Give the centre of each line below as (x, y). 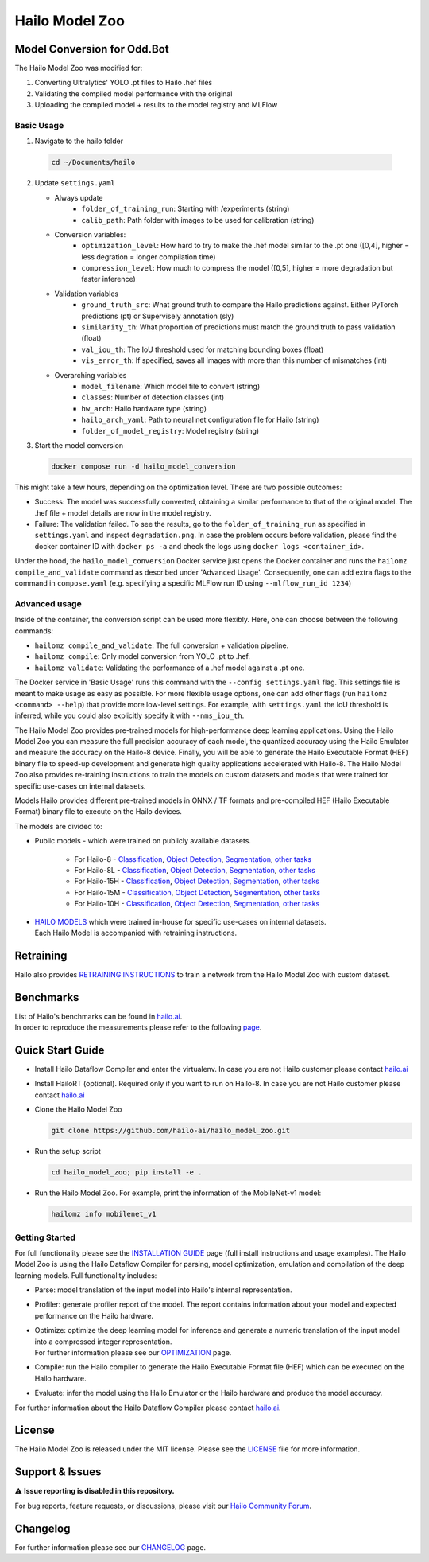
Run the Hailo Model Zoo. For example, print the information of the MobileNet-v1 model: (178, 1193)
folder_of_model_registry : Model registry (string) (170, 430)
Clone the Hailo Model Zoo (78, 1109)
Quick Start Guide (60, 1050)
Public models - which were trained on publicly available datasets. (143, 841)
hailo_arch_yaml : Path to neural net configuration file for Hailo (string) (200, 420)
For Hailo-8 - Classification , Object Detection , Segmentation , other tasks (193, 859)
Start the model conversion (79, 445)
